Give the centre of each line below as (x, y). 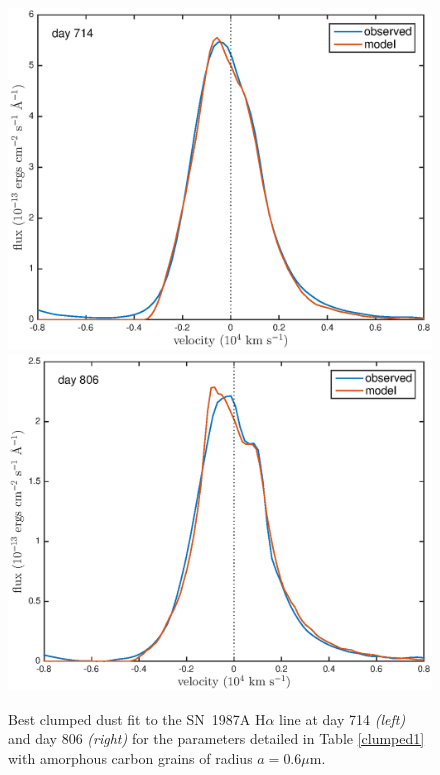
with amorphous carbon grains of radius (130, 758)
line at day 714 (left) (342, 718)
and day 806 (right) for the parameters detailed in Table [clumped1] (216, 738)
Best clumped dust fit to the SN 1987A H (137, 718)
